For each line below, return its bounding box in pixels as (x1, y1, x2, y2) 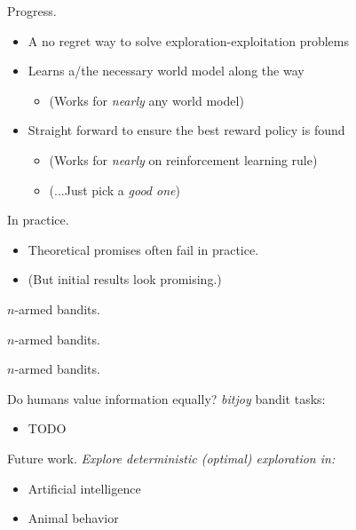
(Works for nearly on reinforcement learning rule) (49, 150, 318, 169)
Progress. (7, 2, 57, 20)
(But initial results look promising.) (28, 270, 222, 289)
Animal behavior (28, 509, 119, 527)
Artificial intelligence (28, 479, 141, 497)
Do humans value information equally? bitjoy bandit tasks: (7, 389, 326, 407)
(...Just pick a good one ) (49, 180, 180, 199)
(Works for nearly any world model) (49, 91, 244, 109)
